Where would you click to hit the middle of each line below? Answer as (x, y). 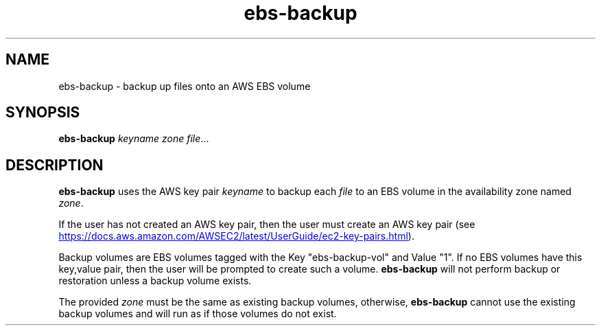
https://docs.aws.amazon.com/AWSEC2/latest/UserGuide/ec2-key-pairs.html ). (236, 236)
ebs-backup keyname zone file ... (134, 139)
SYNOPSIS (43, 113)
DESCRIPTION (55, 165)
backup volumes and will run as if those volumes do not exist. (198, 314)
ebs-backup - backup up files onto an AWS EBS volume (185, 86)
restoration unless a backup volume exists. (155, 281)
